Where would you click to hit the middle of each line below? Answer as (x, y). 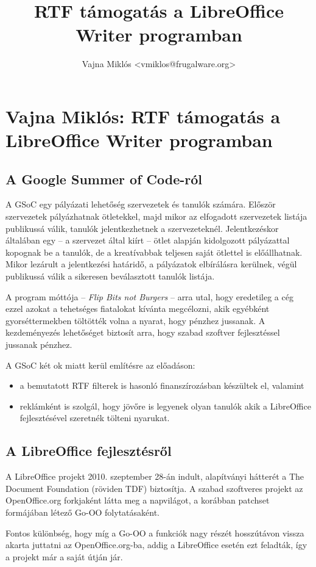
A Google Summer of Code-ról (104, 179)
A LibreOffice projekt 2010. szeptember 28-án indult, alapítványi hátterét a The (155, 476)
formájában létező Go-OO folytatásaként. (83, 512)
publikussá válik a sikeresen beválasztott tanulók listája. (110, 276)
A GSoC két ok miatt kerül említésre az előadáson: (100, 365)
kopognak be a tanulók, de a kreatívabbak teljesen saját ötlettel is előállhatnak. (154, 252)
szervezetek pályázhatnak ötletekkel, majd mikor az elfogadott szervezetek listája (156, 216)
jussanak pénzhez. (39, 345)
